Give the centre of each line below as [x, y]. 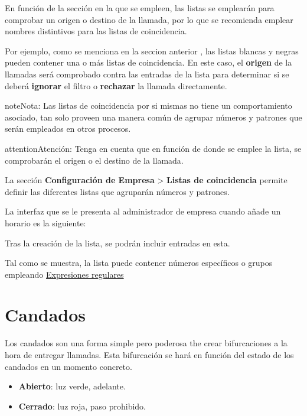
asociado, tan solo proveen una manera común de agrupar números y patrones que [153, 117]
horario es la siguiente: [45, 222]
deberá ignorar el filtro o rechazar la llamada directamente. [116, 85]
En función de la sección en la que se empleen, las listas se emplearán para [140, 8]
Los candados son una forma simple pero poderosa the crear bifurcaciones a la [146, 343]
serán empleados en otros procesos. [68, 129]
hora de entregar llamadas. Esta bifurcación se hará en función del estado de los [149, 355]
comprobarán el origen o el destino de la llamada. [94, 160]
